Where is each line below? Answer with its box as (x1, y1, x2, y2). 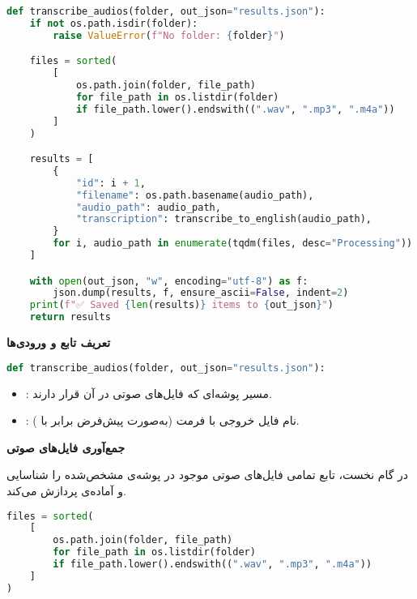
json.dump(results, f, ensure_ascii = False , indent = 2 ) (53, 287, 349, 299)
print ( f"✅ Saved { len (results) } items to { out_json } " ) (29, 299, 334, 311)
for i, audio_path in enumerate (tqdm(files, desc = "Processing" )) (53, 237, 413, 250)
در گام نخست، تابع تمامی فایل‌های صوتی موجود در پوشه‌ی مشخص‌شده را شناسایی (6, 466, 409, 483)
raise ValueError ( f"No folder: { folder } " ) (53, 29, 285, 41)
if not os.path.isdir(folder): (29, 17, 198, 29)
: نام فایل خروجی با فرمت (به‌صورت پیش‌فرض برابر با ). (25, 412, 300, 429)
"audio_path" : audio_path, (75, 201, 221, 213)
